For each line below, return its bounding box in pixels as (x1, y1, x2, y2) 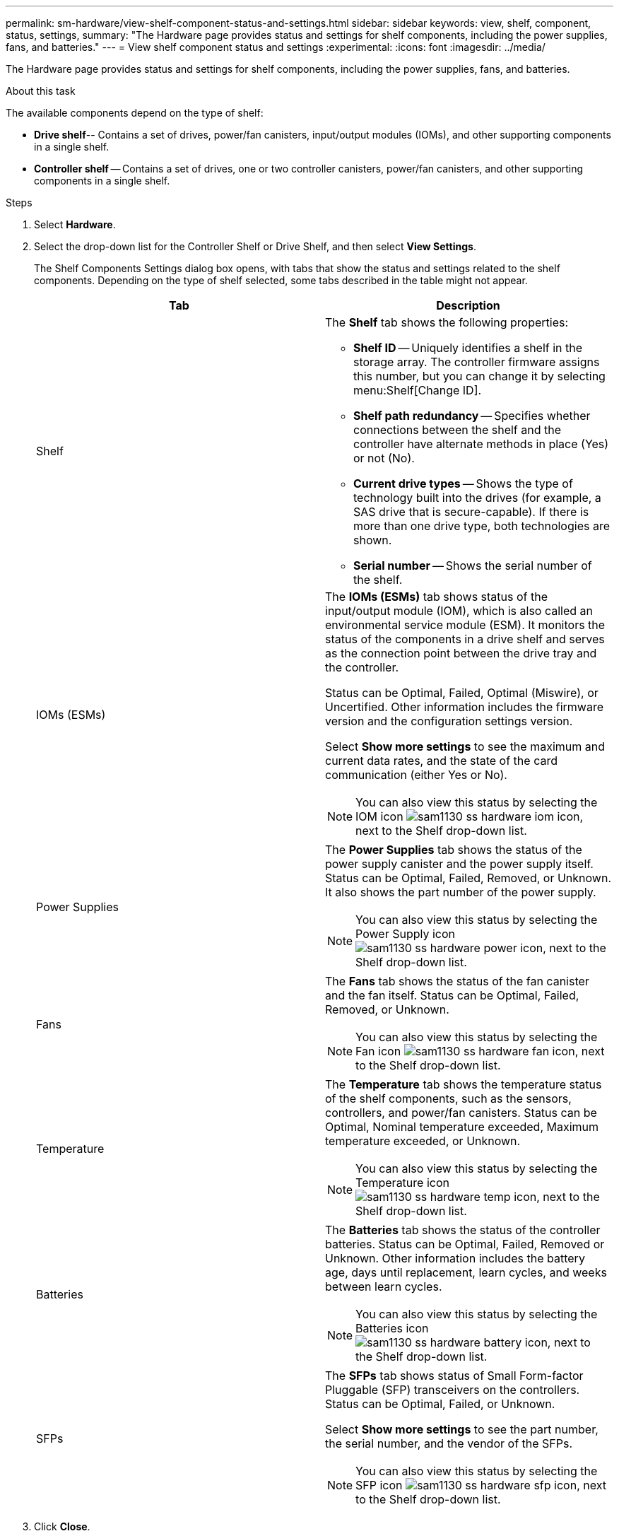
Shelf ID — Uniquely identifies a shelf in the (353, 341, 583, 355)
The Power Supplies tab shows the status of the (325, 843, 582, 857)
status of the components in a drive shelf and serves (325, 632, 605, 646)
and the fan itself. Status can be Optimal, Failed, (325, 988, 579, 1002)
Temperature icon (355, 1176, 449, 1190)
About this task (6, 85, 76, 97)
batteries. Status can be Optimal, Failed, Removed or (325, 1237, 605, 1251)
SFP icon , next (355, 1478, 606, 1492)
